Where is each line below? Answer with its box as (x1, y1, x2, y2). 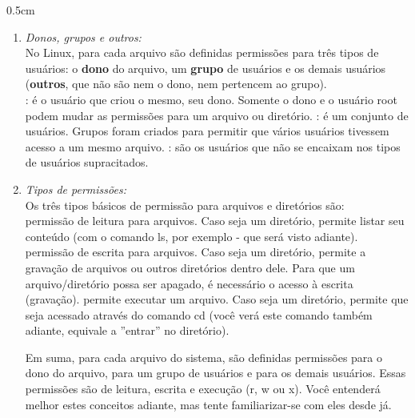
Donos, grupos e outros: (25, 28, 142, 45)
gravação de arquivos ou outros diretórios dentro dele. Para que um (25, 259, 355, 275)
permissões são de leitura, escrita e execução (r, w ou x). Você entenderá (25, 380, 381, 397)
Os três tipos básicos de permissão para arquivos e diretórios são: (25, 196, 345, 213)
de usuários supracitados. (25, 154, 149, 171)
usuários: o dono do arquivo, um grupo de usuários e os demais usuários (25, 59, 386, 76)
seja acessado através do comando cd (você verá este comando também (25, 306, 373, 323)
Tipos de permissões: (25, 180, 126, 197)
